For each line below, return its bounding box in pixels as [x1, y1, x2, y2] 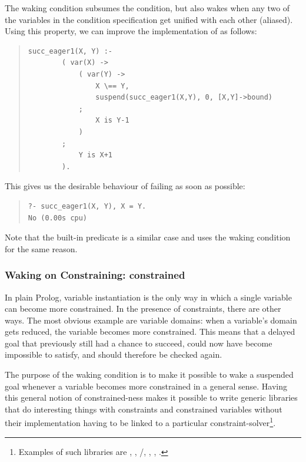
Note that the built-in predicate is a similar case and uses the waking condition [5, 231, 291, 243]
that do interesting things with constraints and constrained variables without [5, 402, 282, 415]
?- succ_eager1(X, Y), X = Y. [28, 202, 147, 210]
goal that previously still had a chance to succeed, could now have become [5, 336, 272, 349]
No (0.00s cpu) [28, 213, 88, 222]
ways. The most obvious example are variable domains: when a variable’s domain [5, 313, 297, 326]
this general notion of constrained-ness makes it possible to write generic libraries [5, 391, 298, 404]
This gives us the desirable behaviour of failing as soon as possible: [5, 180, 245, 192]
